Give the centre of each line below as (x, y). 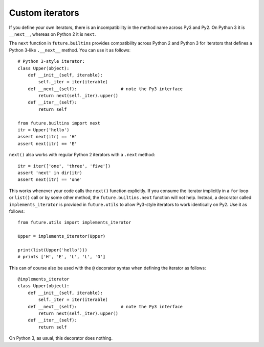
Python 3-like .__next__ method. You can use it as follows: (70, 50)
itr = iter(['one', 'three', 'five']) (64, 166)
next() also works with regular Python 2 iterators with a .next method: (82, 155)
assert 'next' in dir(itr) (50, 173)
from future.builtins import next (59, 123)
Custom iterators (44, 13)
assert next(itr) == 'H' (47, 137)
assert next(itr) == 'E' (47, 144)
